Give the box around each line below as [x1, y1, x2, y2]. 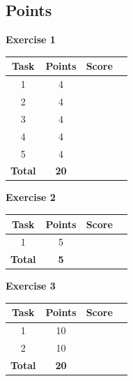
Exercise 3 [6, 278, 56, 293]
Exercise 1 [6, 32, 56, 47]
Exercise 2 [6, 190, 56, 204]
